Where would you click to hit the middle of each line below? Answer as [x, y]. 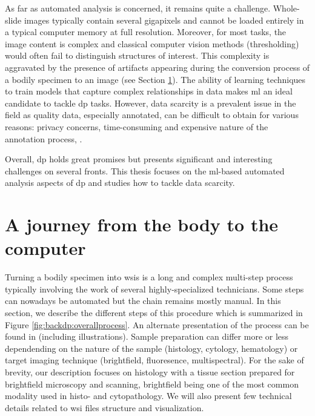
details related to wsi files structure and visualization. [104, 407]
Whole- [286, 8]
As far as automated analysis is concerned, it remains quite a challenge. [138, 8]
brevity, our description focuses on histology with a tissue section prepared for [150, 371]
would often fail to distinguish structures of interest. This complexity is [137, 55]
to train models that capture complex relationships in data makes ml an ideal [149, 91]
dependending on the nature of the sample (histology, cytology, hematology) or [151, 348]
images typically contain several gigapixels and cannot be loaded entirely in [164, 20]
